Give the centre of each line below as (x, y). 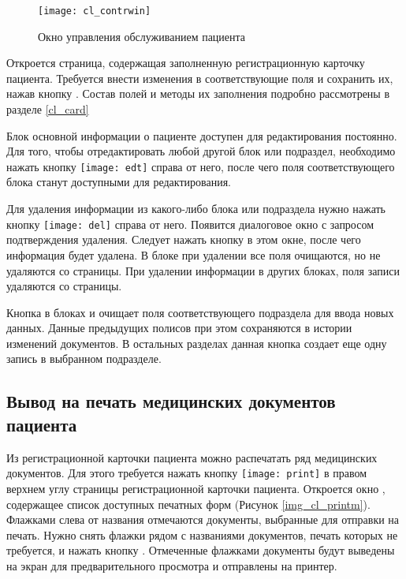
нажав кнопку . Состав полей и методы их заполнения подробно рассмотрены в (198, 93)
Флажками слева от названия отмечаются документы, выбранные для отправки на (203, 519)
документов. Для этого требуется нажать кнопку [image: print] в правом (186, 473)
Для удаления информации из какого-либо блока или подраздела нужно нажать (196, 209)
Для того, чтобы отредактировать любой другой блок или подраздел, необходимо (201, 151)
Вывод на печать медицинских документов (171, 401)
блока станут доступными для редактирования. (119, 182)
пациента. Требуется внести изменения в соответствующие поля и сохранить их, (200, 78)
